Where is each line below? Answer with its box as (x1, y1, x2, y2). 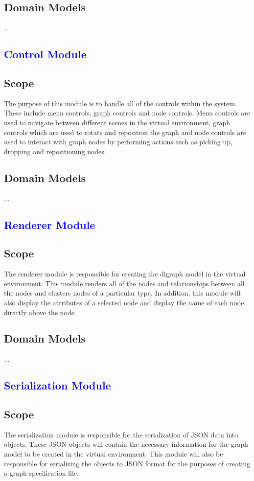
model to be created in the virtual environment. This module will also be (4, 449, 223, 459)
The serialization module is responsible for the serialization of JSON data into (4, 429, 238, 439)
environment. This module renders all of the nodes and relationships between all (4, 278, 245, 288)
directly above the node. (4, 307, 76, 317)
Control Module (4, 46, 87, 62)
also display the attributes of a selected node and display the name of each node (4, 297, 244, 307)
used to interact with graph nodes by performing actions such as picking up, (4, 137, 232, 147)
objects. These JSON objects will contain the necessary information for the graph (4, 439, 248, 449)
